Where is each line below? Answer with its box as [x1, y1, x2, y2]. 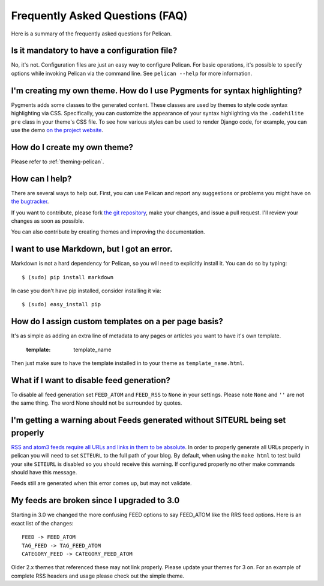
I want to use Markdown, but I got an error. [11, 244, 173, 255]
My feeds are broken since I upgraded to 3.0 [11, 495, 180, 506]
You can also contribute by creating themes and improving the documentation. [11, 228, 205, 235]
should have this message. [11, 469, 77, 476]
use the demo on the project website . [11, 126, 104, 133]
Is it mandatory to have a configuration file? [11, 46, 178, 56]
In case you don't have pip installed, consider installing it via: [11, 287, 161, 294]
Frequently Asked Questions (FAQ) [11, 9, 188, 22]
